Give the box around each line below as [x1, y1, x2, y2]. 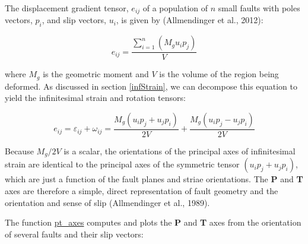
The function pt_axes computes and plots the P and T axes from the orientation [5, 216, 301, 229]
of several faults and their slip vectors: [5, 227, 144, 240]
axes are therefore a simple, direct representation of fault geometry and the [5, 185, 278, 197]
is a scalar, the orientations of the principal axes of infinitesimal [63, 144, 296, 157]
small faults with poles [218, 2, 300, 14]
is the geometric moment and [43, 68, 149, 80]
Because [5, 144, 34, 157]
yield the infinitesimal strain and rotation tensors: [5, 91, 186, 104]
